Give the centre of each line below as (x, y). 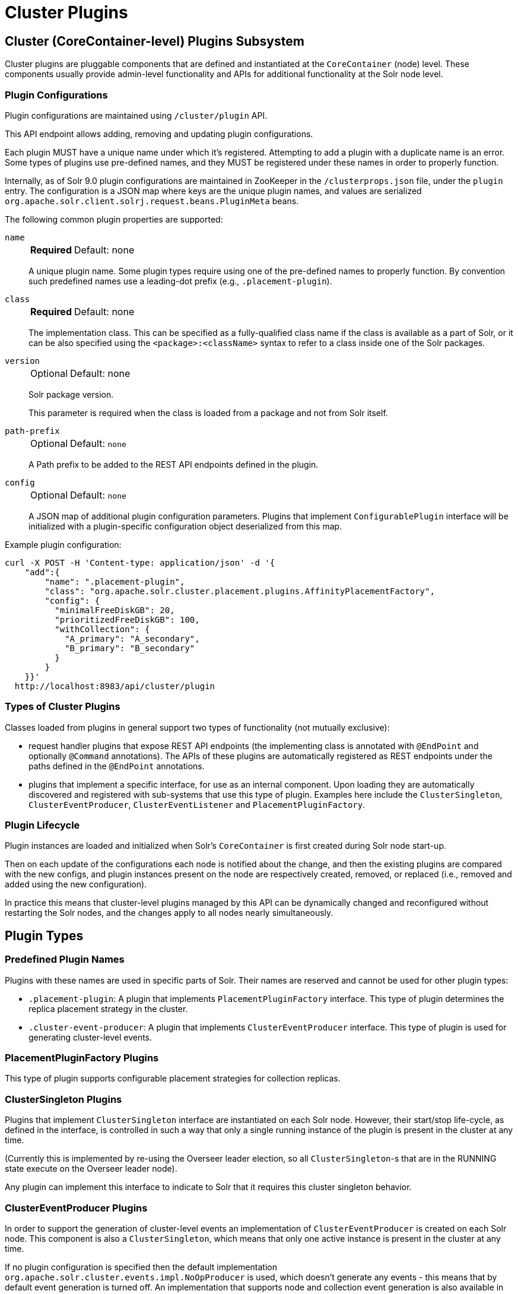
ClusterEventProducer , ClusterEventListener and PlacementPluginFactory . (197, 804)
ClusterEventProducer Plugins (76, 1208)
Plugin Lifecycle (42, 825)
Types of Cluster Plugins (63, 707)
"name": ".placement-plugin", (115, 581)
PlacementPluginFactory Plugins (82, 1058)
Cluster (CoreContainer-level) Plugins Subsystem (155, 41)
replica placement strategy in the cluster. (108, 1008)
